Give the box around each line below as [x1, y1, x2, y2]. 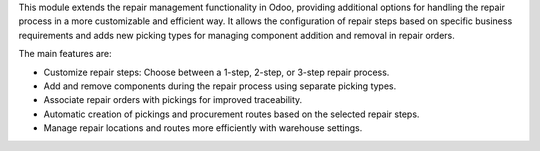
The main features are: [18, 48, 112, 60]
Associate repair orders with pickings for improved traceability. [43, 94, 303, 106]
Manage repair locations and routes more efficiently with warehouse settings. [43, 122, 363, 134]
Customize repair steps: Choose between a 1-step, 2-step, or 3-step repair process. [43, 66, 390, 78]
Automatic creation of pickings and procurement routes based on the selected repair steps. [43, 108, 420, 120]
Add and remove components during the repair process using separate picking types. [43, 80, 397, 92]
